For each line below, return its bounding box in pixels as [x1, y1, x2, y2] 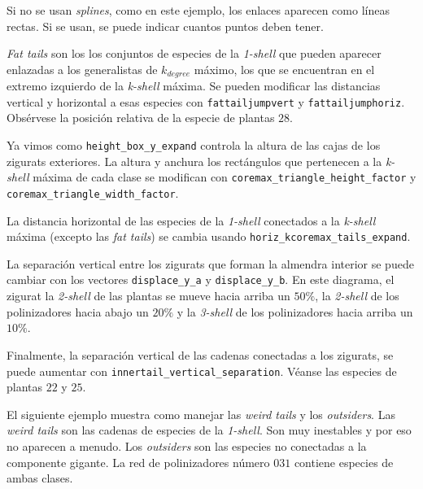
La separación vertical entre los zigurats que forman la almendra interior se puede [7, 255, 414, 272]
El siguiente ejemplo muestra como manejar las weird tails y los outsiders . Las [7, 405, 395, 422]
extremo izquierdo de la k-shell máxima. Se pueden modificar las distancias [7, 77, 381, 94]
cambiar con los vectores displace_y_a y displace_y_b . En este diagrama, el [7, 271, 395, 288]
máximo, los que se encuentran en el [194, 60, 375, 77]
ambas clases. [7, 469, 73, 487]
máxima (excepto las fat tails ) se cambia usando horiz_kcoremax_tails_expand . [7, 228, 411, 245]
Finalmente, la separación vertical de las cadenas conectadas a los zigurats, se [7, 346, 394, 363]
